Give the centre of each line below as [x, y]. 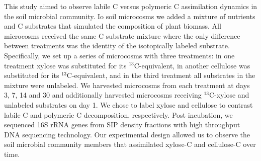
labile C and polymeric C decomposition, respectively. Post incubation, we [118, 114]
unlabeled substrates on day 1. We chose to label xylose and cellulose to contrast [128, 104]
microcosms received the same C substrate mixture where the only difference [122, 35]
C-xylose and [229, 95]
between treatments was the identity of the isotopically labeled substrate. [117, 46]
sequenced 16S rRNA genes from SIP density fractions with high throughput [122, 125]
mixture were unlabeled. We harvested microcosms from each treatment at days [127, 85]
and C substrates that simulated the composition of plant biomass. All [113, 26]
